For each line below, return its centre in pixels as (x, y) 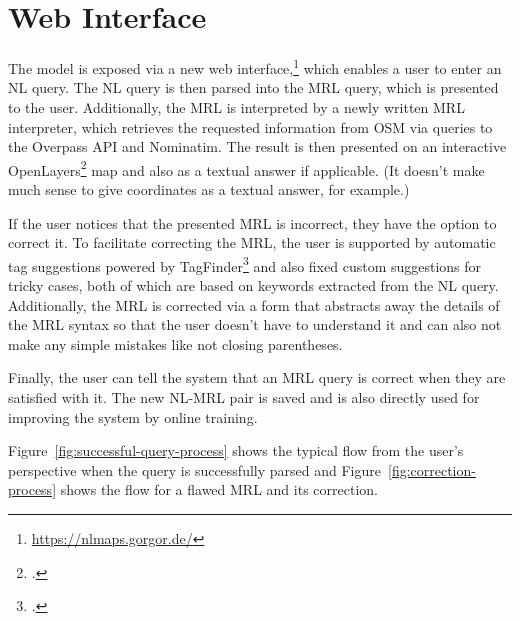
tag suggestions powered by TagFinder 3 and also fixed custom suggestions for (245, 264)
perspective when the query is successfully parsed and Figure (194, 469)
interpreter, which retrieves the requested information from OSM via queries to (250, 126)
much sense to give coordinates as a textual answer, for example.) (209, 189)
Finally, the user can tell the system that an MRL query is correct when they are (257, 377)
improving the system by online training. (133, 416)
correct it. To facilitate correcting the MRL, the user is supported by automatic (252, 242)
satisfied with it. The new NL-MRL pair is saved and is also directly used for (244, 397)
